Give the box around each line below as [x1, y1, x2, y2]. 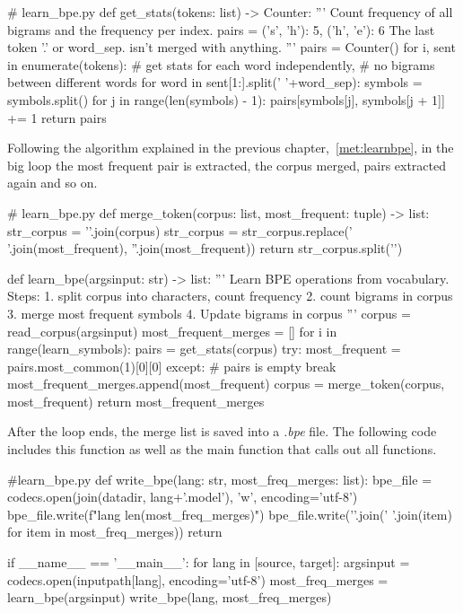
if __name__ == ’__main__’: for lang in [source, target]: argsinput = [7, 553, 410, 572]
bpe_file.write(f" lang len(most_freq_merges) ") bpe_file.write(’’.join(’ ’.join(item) [7, 504, 452, 523]
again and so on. [7, 173, 98, 192]
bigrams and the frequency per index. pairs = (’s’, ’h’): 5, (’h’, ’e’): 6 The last [7, 20, 435, 39]
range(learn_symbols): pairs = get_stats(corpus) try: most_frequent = [7, 339, 401, 358]
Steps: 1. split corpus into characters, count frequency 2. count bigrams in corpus [7, 286, 453, 305]
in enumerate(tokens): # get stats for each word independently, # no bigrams [7, 55, 435, 74]
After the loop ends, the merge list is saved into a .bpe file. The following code [7, 422, 437, 441]
